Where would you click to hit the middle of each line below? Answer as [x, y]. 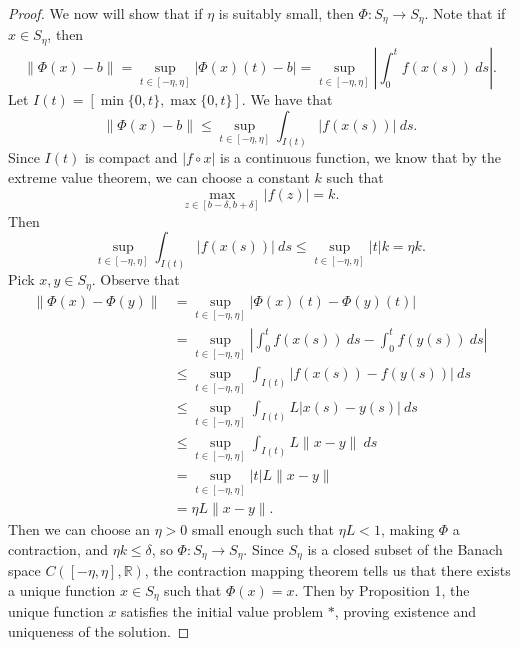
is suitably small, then [286, 13]
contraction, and [58, 548]
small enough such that [263, 529]
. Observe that [135, 279]
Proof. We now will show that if [105, 13]
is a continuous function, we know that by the [360, 157]
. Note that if [465, 13]
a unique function [62, 589]
